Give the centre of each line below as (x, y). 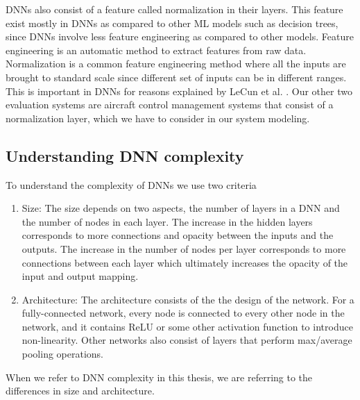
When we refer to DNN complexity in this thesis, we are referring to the (159, 377)
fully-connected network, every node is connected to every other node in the (183, 313)
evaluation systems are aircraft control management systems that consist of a (170, 105)
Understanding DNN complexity (125, 155)
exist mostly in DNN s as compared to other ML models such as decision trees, (172, 23)
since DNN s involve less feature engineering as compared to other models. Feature (180, 36)
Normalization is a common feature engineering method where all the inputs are (176, 64)
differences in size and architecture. (80, 391)
